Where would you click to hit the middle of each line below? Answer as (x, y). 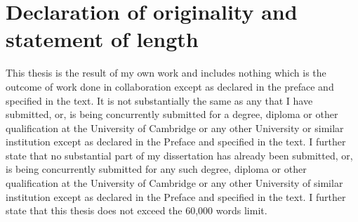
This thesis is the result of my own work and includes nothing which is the (166, 73)
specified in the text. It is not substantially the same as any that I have (159, 100)
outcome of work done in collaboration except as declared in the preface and (170, 86)
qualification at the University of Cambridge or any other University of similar (174, 183)
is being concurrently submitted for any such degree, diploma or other (156, 169)
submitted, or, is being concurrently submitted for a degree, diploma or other (172, 114)
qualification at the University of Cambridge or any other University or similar (175, 128)
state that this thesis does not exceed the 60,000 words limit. (137, 210)
